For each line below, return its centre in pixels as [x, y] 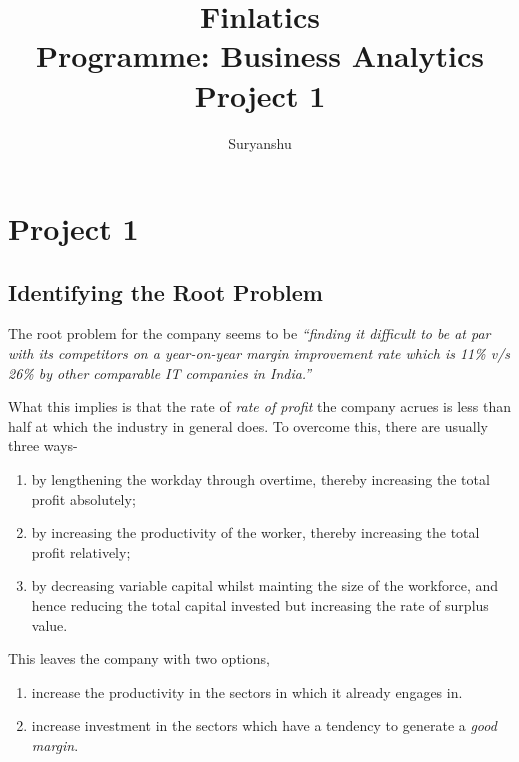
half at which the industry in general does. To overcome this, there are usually [248, 425]
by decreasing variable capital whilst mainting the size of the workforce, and [265, 585]
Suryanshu [260, 142]
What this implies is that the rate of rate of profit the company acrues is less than [259, 406]
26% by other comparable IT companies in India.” [160, 372]
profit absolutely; [83, 498]
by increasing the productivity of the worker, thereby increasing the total [255, 532]
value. [49, 624]
